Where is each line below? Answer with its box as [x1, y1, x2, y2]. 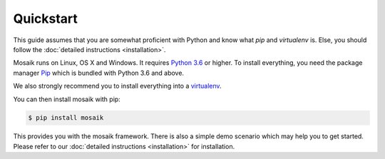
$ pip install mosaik [28, 114, 104, 122]
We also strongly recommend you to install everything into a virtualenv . [13, 82, 222, 91]
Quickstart [13, 11, 78, 26]
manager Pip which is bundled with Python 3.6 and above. [13, 68, 185, 77]
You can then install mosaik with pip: [13, 95, 120, 103]
